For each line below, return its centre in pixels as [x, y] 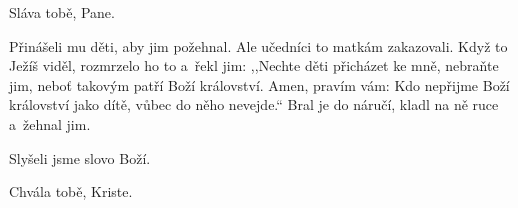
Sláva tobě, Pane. [62, 12]
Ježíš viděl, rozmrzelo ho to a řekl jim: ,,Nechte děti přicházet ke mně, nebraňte [254, 65]
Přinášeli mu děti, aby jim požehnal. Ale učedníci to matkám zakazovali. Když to [258, 45]
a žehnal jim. [50, 123]
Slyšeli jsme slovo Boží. [80, 157]
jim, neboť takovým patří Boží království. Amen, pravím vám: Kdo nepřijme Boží [259, 84]
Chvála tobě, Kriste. [71, 191]
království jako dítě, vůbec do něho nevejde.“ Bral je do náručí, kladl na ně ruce [254, 104]
